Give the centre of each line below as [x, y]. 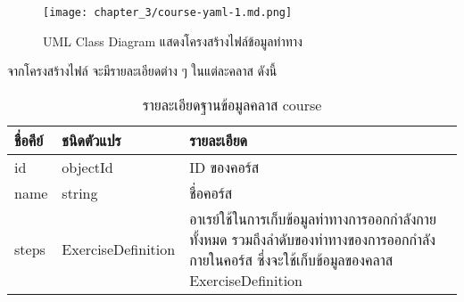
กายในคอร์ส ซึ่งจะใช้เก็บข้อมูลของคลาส [291, 259]
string [80, 192]
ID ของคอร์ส [224, 167]
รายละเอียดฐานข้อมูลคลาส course [232, 104]
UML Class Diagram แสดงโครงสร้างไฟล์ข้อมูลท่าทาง [173, 41]
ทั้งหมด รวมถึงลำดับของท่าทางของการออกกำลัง [312, 239]
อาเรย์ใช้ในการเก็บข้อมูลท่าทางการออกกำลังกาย [313, 218]
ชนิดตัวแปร [91, 140]
